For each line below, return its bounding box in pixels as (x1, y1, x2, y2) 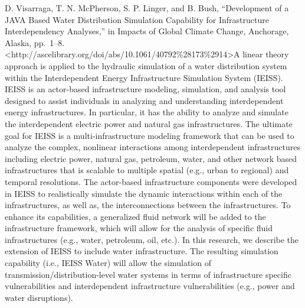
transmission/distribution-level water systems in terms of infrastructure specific (5, 268, 291, 280)
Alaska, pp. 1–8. (5, 36, 65, 48)
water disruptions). (5, 291, 73, 303)
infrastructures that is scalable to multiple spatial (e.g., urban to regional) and (5, 164, 289, 176)
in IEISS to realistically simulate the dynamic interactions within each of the (5, 187, 283, 199)
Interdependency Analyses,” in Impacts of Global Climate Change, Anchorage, (5, 25, 289, 37)
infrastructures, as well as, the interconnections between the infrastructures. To (5, 199, 291, 211)
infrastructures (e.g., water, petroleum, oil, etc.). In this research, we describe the (5, 233, 299, 245)
